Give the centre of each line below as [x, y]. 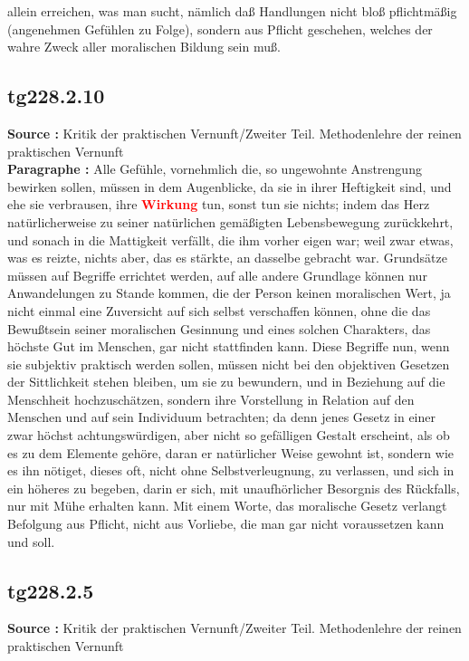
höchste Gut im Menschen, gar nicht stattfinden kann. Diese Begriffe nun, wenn [229, 346]
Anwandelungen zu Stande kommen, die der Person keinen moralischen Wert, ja [229, 293]
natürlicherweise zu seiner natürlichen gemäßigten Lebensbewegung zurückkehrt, [230, 221]
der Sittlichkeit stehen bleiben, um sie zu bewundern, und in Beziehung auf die [226, 382]
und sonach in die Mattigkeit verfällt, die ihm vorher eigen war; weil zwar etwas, [230, 239]
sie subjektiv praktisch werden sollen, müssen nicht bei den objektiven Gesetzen [229, 364]
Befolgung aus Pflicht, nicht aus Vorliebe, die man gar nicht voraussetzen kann [226, 524]
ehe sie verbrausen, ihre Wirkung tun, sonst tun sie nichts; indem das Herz [219, 204]
